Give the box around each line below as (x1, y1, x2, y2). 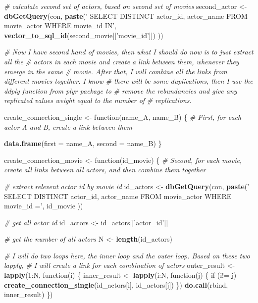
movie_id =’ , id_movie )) (4, 201, 83, 211)
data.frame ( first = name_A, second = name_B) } (4, 138, 162, 149)
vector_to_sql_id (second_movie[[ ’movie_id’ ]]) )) (4, 30, 163, 40)
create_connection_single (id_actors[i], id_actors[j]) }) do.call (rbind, (4, 279, 228, 290)
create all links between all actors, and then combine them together (4, 164, 206, 175)
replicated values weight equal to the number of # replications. (4, 95, 192, 105)
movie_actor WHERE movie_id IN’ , (4, 20, 116, 31)
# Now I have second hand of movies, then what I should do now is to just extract (4, 47, 254, 57)
